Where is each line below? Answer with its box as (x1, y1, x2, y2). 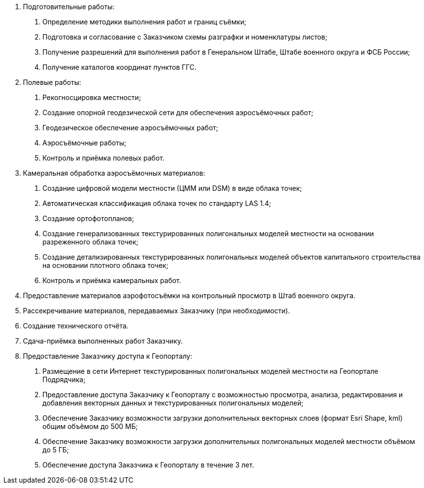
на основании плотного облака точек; (42, 261, 169, 269)
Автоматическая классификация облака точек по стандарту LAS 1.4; (42, 199, 271, 207)
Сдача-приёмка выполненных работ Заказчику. (23, 337, 183, 345)
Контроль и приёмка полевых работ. (42, 154, 165, 162)
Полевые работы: (23, 78, 81, 86)
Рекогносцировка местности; (42, 93, 141, 102)
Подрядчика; (42, 375, 86, 384)
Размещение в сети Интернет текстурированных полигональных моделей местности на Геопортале (42, 367, 378, 375)
